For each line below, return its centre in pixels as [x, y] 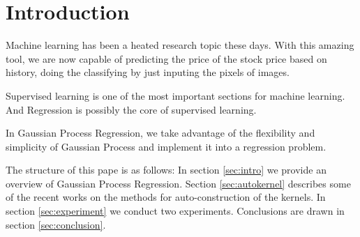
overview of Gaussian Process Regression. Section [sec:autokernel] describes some [178, 183]
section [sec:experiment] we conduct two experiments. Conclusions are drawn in [175, 211]
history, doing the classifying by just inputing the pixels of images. [148, 72]
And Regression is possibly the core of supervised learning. [131, 109]
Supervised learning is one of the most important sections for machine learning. [175, 95]
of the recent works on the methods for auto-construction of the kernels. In [166, 197]
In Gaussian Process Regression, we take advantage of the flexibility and [160, 133]
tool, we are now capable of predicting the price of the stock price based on [166, 58]
